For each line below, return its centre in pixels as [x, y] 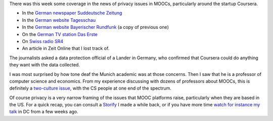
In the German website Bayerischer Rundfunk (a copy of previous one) [95, 27]
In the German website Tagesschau [59, 20]
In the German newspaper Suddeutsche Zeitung [72, 13]
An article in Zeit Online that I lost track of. [66, 49]
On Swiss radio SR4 [42, 41]
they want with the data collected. [45, 65]
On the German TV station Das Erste [60, 34]
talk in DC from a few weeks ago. [44, 112]
